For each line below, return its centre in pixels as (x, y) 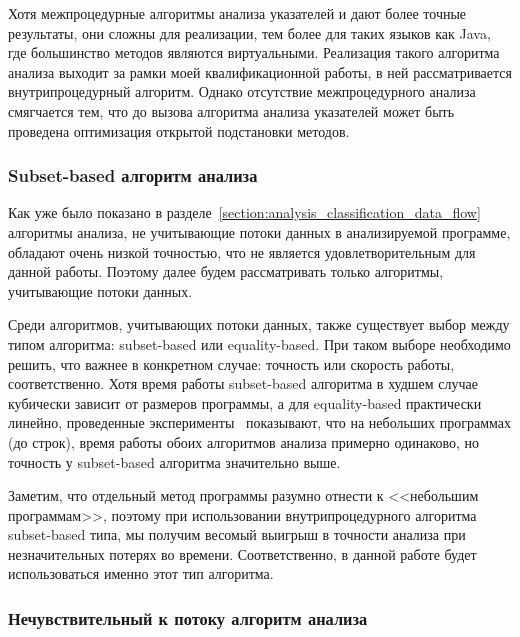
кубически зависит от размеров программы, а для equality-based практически (245, 402)
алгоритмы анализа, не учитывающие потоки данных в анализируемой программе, (259, 231)
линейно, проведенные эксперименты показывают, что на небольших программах (260, 422)
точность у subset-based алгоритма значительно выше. (174, 461)
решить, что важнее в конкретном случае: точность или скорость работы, (231, 363)
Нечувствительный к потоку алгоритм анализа (188, 617)
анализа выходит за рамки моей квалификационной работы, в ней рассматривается (260, 71)
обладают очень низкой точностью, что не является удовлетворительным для (242, 251)
